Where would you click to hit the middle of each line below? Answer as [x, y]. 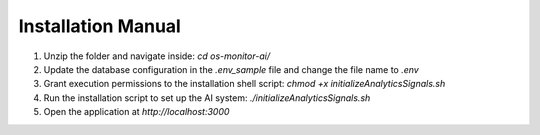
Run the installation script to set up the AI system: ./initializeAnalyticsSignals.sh [207, 97]
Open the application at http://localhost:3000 [136, 112]
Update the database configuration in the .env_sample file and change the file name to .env [231, 69]
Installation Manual [100, 26]
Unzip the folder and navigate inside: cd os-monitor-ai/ [156, 56]
